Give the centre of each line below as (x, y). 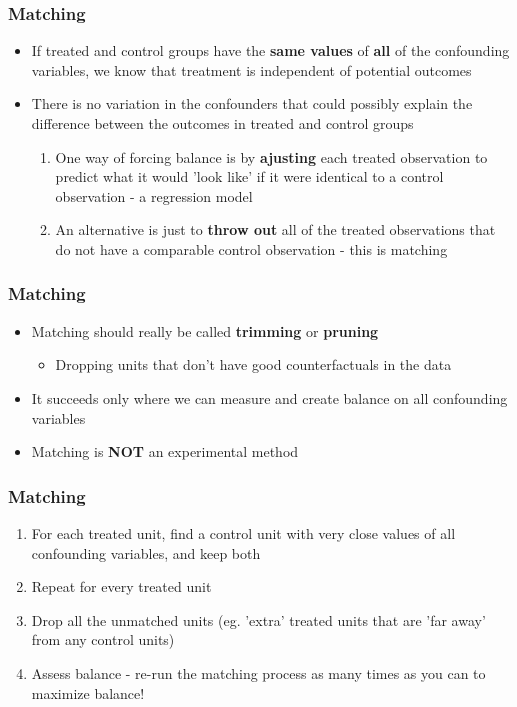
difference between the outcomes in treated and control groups (222, 123)
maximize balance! (88, 692)
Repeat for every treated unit (121, 586)
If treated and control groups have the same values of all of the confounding (270, 50)
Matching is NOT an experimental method (165, 451)
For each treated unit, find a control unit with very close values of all (243, 532)
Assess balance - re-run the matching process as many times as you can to (258, 672)
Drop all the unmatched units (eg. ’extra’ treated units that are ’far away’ (258, 619)
